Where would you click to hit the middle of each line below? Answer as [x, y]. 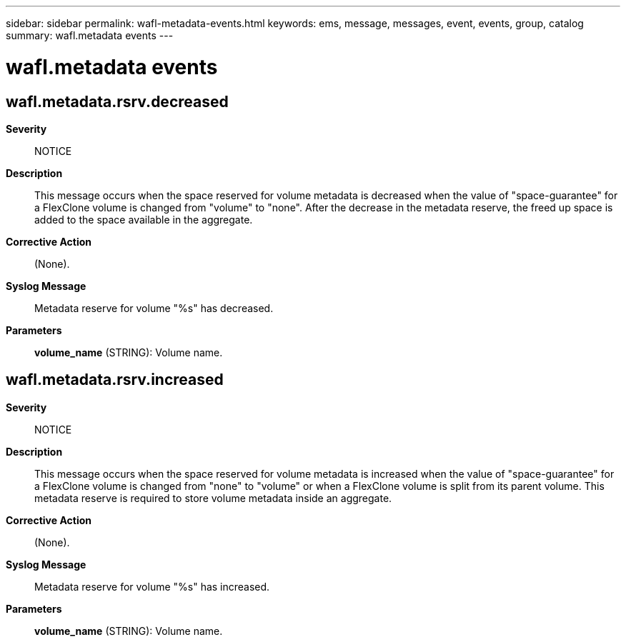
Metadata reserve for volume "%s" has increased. [152, 586]
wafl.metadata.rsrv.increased [115, 380]
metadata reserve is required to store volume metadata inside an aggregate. [213, 498]
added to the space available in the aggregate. [144, 219]
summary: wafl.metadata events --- [90, 35]
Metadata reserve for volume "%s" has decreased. [154, 308]
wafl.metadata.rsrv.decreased [117, 101]
